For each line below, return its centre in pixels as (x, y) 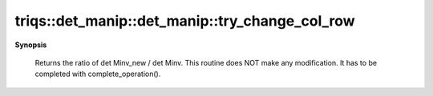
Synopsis (31, 45)
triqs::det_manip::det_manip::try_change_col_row (185, 21)
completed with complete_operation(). (98, 74)
